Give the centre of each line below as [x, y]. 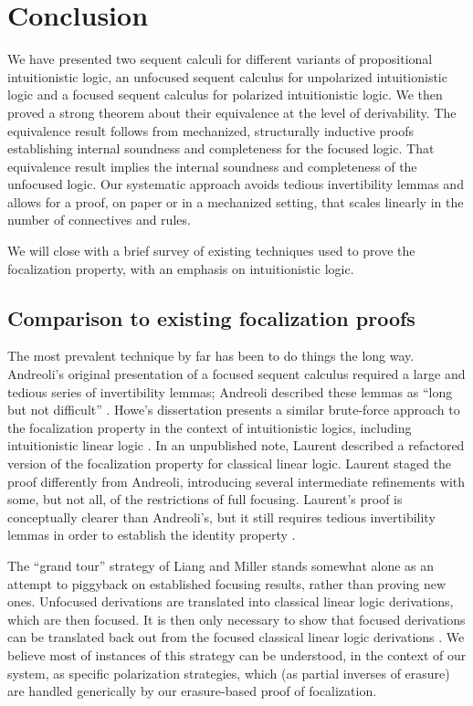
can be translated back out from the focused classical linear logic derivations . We [236, 637]
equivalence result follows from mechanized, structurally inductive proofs [211, 130]
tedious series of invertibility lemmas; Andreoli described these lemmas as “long [230, 391]
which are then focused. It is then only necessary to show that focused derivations [236, 619]
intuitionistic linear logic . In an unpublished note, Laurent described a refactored [236, 445]
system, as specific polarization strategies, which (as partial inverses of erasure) [229, 673]
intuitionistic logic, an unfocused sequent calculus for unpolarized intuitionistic [227, 76]
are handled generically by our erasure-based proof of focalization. [192, 691]
